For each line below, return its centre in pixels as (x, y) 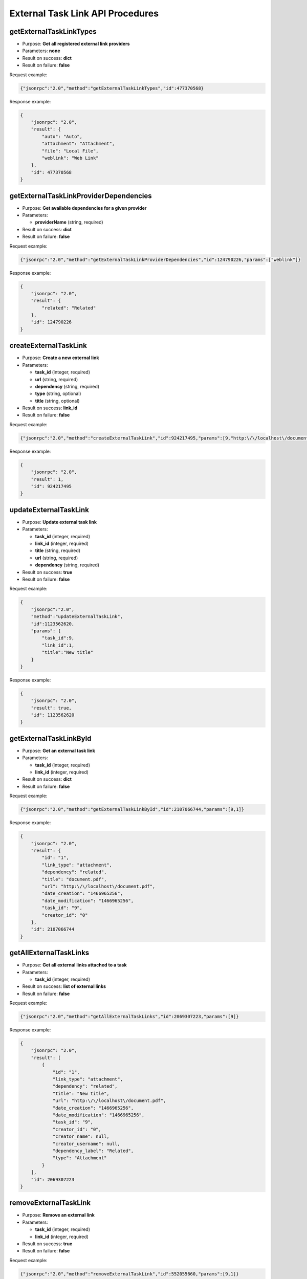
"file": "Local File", (70, 151)
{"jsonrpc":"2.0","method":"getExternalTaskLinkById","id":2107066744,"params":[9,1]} (132, 809)
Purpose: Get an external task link (59, 751)
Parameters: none (41, 51)
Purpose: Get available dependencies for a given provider (84, 208)
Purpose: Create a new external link (61, 358)
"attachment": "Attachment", (78, 144)
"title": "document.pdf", (74, 879)
